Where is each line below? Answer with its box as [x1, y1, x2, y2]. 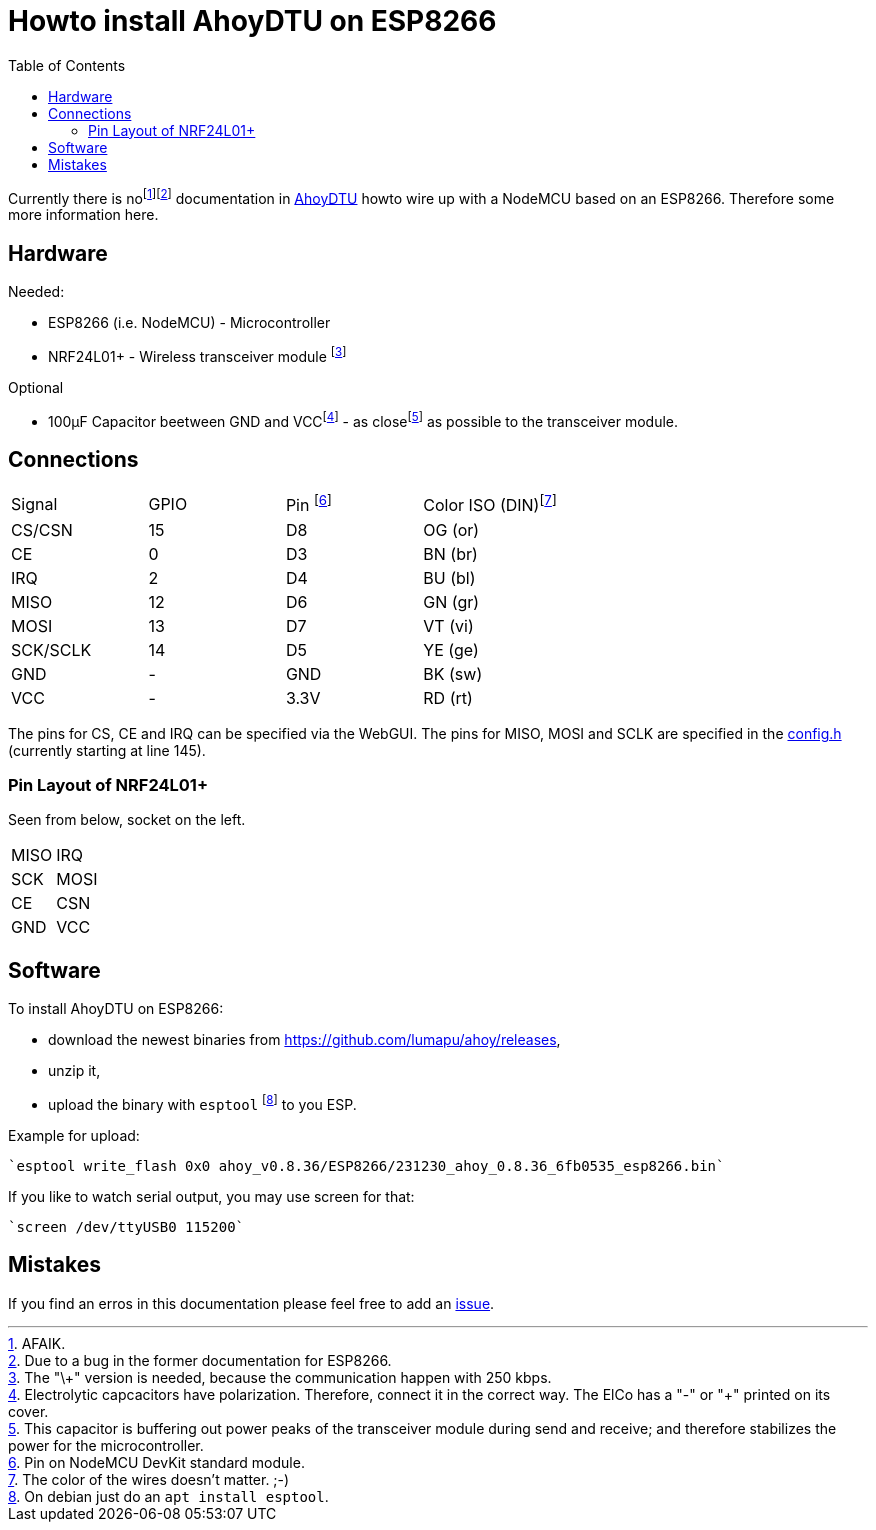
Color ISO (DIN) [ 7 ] [423, 492, 557, 516]
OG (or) [423, 519, 480, 540]
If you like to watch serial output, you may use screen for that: [8, 1187, 415, 1205]
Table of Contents [8, 56, 126, 74]
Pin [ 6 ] [285, 492, 332, 516]
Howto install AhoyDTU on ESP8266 [8, 4, 497, 38]
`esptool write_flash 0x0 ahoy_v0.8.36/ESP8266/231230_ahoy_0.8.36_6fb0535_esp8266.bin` [8, 1157, 725, 1174]
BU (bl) [423, 567, 476, 588]
